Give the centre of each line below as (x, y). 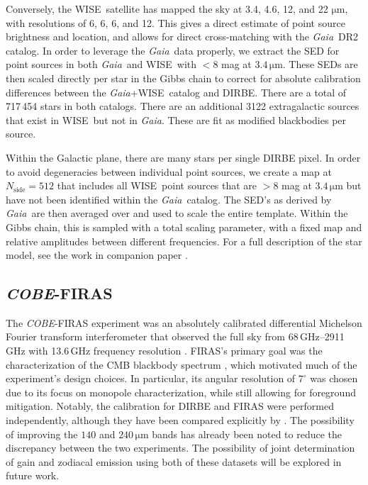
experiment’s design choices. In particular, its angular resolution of (151, 378)
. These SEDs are (320, 64)
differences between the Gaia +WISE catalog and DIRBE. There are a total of (176, 92)
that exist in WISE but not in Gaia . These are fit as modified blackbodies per (176, 119)
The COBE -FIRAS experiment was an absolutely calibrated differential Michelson (184, 322)
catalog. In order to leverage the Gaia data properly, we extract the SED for (173, 50)
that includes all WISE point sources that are (157, 185)
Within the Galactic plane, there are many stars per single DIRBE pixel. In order (183, 157)
